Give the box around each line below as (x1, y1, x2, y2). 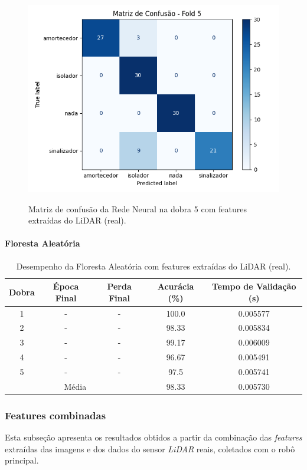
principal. (5, 454, 39, 466)
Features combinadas (5, 407, 106, 422)
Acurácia (157, 280, 194, 292)
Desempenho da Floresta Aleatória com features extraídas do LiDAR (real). (16, 259, 291, 272)
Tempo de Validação (211, 280, 296, 292)
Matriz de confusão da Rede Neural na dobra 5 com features (28, 202, 247, 215)
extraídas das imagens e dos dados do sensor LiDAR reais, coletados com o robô (5, 442, 295, 455)
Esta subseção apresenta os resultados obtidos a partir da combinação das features (5, 431, 302, 443)
